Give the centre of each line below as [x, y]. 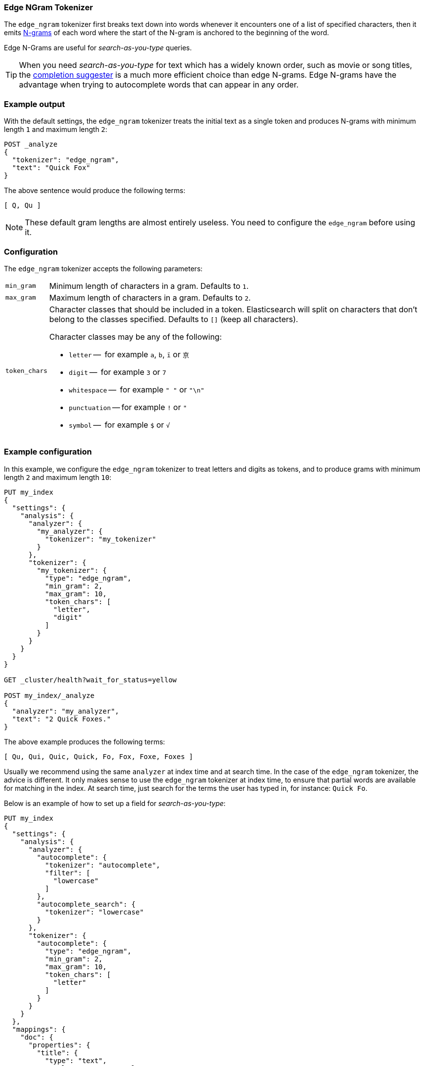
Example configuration [48, 452]
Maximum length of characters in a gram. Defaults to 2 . [150, 297]
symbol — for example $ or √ [120, 424]
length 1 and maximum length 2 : [56, 130]
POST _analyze [31, 144]
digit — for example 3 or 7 [118, 372]
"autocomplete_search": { [86, 904]
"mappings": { [39, 1029]
